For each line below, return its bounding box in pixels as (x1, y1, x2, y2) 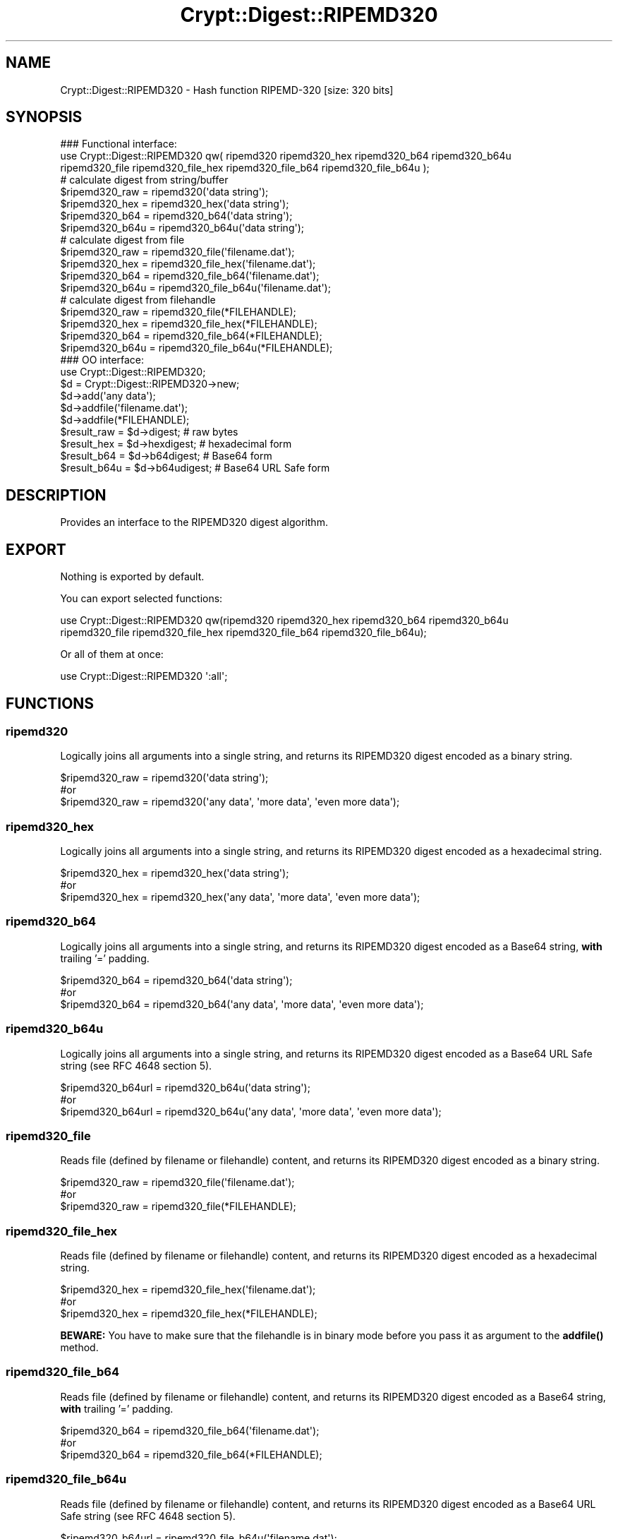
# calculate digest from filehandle (60, 294, 216, 306)
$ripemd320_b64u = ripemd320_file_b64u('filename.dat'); (60, 282, 331, 294)
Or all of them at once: (60, 648, 164, 661)
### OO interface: (60, 354, 145, 366)
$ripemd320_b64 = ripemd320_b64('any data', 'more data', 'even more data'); (60, 998, 424, 1010)
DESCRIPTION (6, 486, 107, 504)
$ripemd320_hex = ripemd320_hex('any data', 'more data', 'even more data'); (60, 891, 420, 904)
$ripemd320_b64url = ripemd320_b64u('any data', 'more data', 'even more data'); (60, 1105, 442, 1118)
